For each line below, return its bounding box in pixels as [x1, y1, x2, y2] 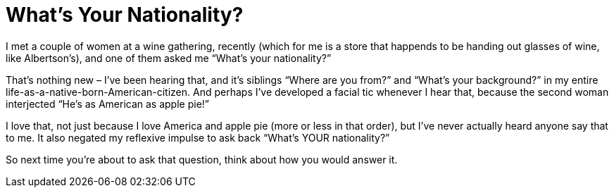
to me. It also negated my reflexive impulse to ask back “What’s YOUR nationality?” [6, 131, 390, 144]
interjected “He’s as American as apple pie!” [6, 97, 209, 110]
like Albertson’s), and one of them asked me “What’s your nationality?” [6, 51, 332, 64]
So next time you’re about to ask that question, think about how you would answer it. [6, 153, 398, 166]
